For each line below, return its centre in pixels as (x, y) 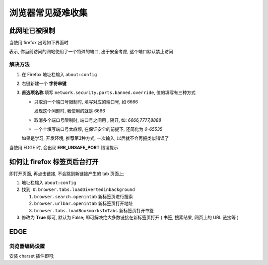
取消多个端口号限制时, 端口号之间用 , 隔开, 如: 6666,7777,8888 (98, 120)
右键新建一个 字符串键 (44, 83)
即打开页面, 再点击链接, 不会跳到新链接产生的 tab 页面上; (67, 174)
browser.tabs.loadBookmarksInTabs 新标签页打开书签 (94, 210)
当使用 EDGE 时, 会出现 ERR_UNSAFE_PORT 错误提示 (64, 147)
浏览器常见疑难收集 (48, 13)
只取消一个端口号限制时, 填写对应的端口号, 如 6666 (86, 101)
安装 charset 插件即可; (32, 256)
